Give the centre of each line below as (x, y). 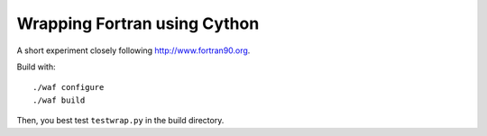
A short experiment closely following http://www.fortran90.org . (133, 50)
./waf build (59, 100)
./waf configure (69, 87)
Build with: (36, 67)
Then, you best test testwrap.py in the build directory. (120, 121)
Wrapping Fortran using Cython (138, 23)
